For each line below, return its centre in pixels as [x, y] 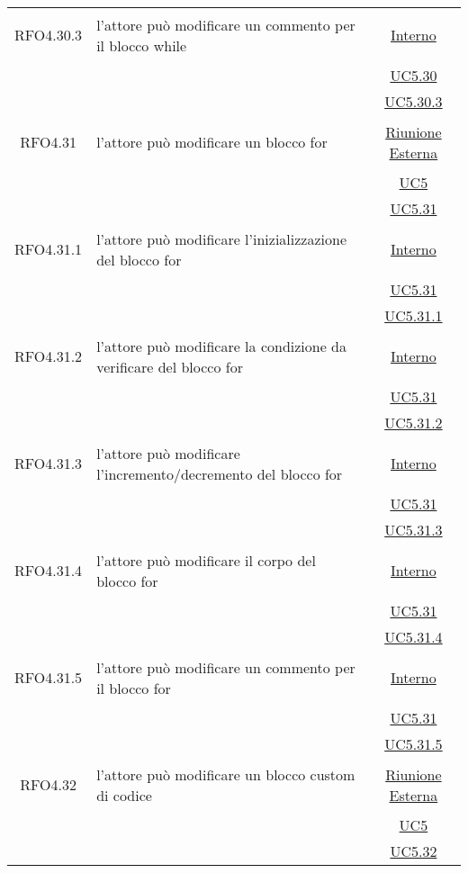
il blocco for [134, 688]
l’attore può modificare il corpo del [206, 560]
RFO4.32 [48, 784]
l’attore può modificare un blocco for [212, 142]
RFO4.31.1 [49, 249]
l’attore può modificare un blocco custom [226, 774]
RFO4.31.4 [49, 570]
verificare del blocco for [170, 366]
